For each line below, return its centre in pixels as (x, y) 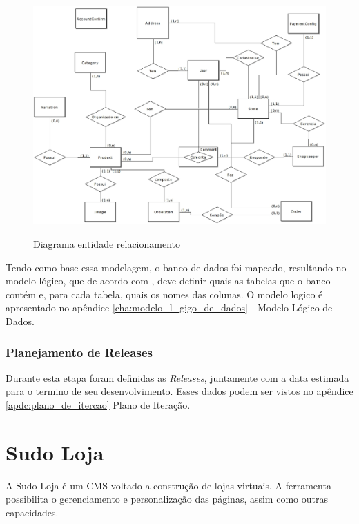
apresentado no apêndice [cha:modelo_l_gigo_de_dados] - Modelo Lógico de (169, 308)
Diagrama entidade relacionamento (107, 244)
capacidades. (32, 512)
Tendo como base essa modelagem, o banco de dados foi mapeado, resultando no (176, 267)
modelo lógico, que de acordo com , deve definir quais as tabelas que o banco (168, 281)
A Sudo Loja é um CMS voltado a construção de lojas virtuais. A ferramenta (168, 485)
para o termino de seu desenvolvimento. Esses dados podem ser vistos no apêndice (179, 391)
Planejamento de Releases (79, 352)
